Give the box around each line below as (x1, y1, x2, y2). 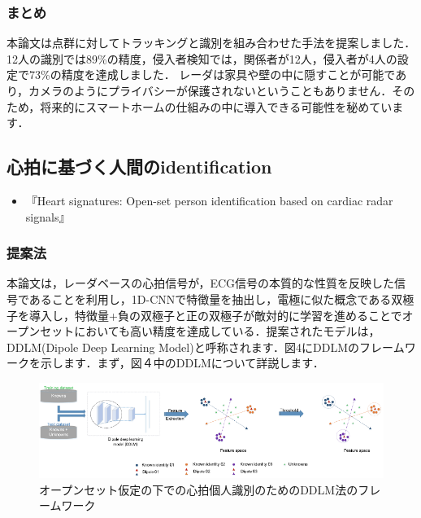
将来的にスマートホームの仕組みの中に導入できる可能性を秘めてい (40, 98, 393, 115)
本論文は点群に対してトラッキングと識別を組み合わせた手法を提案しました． (7, 34, 416, 51)
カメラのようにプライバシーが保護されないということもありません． (28, 82, 393, 99)
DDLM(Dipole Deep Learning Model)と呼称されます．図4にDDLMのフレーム (7, 338, 405, 355)
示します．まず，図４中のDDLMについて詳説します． (40, 354, 324, 371)
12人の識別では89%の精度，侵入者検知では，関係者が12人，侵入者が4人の (7, 50, 397, 67)
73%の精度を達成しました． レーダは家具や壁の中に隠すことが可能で (28, 66, 396, 83)
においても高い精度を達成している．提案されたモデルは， (74, 323, 380, 340)
